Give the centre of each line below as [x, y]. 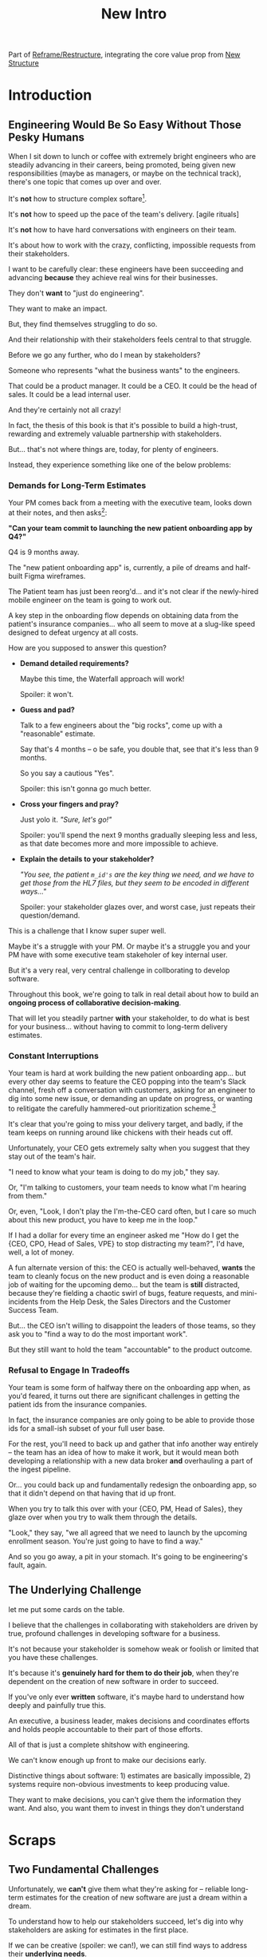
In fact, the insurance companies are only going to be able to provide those [132, 1420]
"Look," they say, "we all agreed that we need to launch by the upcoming [128, 1533]
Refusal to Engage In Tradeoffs [69, 1370]
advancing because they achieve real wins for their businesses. [113, 277]
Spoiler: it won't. [47, 694]
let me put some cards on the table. [67, 1609]
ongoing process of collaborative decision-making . [95, 1002]
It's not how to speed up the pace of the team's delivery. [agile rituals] [124, 214]
